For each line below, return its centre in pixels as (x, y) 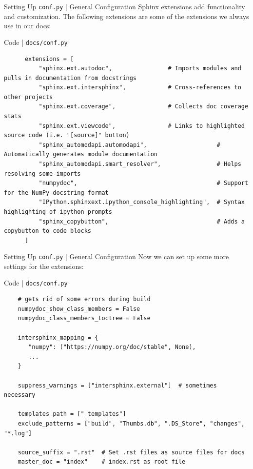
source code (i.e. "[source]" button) (67, 135)
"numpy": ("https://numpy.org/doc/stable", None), (112, 347)
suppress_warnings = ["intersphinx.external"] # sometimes (117, 385)
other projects (29, 97)
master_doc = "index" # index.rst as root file (102, 462)
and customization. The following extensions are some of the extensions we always (126, 16)
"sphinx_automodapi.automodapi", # (129, 145)
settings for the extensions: (44, 266)
